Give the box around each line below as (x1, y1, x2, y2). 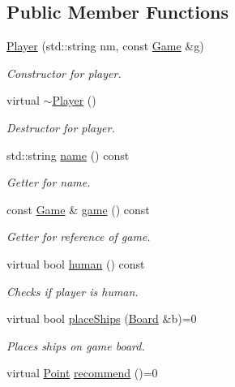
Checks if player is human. (6, 282, 139, 299)
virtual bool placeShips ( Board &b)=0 (6, 310, 197, 327)
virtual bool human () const (6, 255, 145, 272)
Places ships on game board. (6, 337, 145, 354)
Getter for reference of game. (6, 228, 151, 245)
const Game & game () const (6, 200, 150, 217)
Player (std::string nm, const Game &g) (6, 37, 204, 54)
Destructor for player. (6, 118, 115, 135)
